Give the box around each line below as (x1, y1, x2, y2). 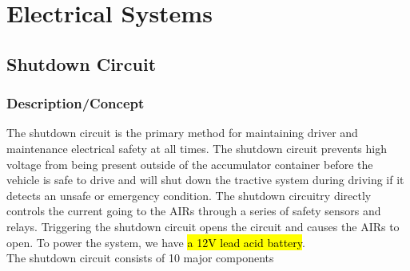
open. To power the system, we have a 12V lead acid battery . (6, 234, 305, 250)
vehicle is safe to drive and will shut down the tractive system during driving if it (6, 171, 404, 188)
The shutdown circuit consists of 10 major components (6, 249, 274, 266)
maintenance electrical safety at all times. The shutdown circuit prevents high (6, 139, 387, 156)
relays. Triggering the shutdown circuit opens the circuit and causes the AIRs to (6, 218, 400, 234)
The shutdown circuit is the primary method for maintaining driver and (6, 124, 358, 141)
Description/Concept (6, 93, 145, 113)
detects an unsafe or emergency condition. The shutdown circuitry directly (6, 187, 372, 203)
